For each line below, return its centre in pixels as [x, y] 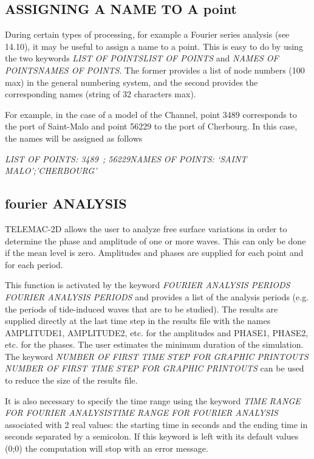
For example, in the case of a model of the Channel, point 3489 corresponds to [151, 114]
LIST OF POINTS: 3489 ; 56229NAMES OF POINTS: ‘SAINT [126, 158]
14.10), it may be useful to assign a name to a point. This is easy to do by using [154, 46]
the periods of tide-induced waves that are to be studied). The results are [142, 309]
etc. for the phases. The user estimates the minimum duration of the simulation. [154, 344]
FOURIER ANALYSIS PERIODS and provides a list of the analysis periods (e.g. [157, 296]
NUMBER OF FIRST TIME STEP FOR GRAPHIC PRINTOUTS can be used [155, 368]
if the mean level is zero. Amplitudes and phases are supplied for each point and [154, 253]
